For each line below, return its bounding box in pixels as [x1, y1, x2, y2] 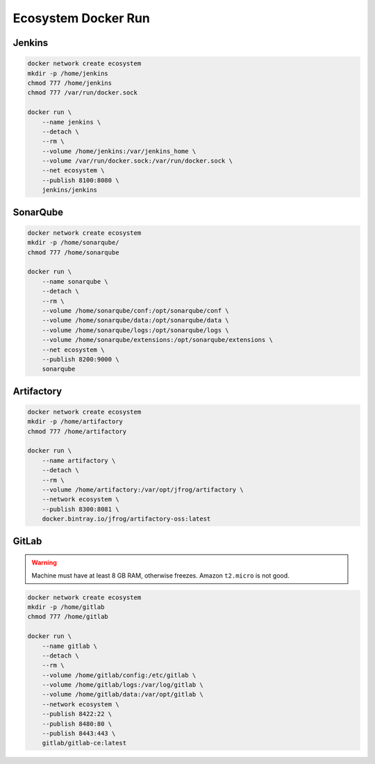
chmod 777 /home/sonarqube [27, 248, 119, 257]
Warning [31, 558, 57, 567]
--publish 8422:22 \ [42, 710, 112, 718]
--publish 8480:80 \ [42, 720, 112, 728]
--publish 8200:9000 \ [42, 355, 119, 363]
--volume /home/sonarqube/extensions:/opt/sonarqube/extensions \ [42, 336, 274, 344]
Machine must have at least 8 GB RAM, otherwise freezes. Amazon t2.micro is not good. [31, 571, 290, 580]
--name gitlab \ [42, 642, 97, 650]
